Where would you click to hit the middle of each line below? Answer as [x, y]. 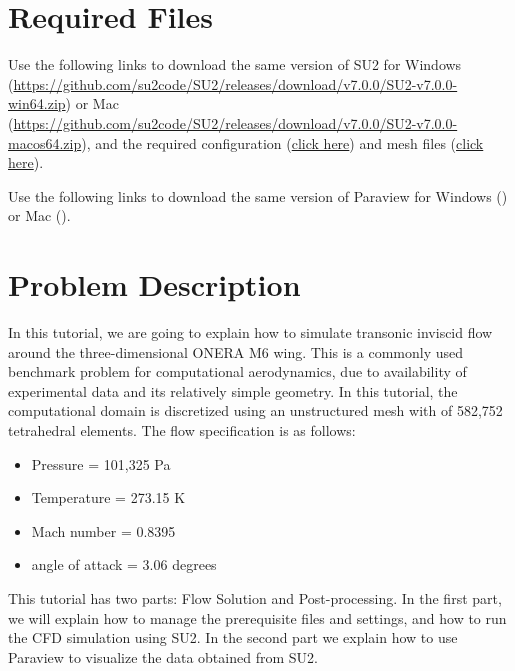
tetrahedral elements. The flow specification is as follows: [182, 429]
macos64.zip [45, 142]
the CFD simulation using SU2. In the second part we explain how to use [233, 637]
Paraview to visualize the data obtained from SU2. [163, 656]
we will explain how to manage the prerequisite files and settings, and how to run [257, 617]
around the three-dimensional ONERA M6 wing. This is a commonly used [235, 351]
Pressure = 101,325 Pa [101, 463]
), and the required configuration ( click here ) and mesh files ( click [282, 142]
